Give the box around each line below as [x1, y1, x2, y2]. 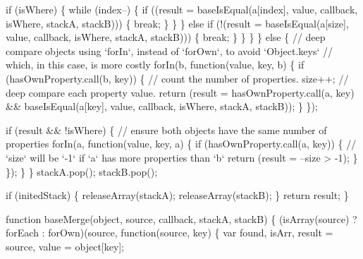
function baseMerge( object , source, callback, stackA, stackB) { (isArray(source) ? [6, 211, 357, 226]
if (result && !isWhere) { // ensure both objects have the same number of [6, 122, 327, 137]
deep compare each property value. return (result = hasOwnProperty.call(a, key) [6, 85, 355, 100]
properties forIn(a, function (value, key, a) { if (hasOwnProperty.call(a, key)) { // [6, 136, 357, 151]
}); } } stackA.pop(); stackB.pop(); [6, 164, 158, 179]
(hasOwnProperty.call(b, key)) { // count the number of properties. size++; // [6, 71, 349, 85]
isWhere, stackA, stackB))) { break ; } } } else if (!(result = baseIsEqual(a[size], [6, 16, 349, 30]
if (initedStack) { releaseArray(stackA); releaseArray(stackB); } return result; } [6, 188, 349, 203]
